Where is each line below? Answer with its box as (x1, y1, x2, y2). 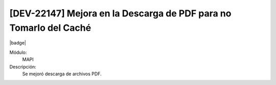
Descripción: (9, 63, 37, 70)
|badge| (9, 40, 27, 46)
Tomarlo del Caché (9, 22, 91, 33)
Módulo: (9, 49, 27, 55)
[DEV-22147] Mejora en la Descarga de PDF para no (9, 8, 232, 19)
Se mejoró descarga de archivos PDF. (22, 71, 102, 77)
